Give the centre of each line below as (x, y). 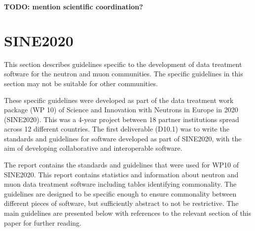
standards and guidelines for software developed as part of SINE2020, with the (123, 138)
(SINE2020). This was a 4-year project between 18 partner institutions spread (122, 119)
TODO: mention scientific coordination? (73, 6)
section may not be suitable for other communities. (81, 83)
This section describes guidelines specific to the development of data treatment (123, 64)
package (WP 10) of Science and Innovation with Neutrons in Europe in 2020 (121, 110)
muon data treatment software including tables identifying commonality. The (120, 184)
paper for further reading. (43, 222)
